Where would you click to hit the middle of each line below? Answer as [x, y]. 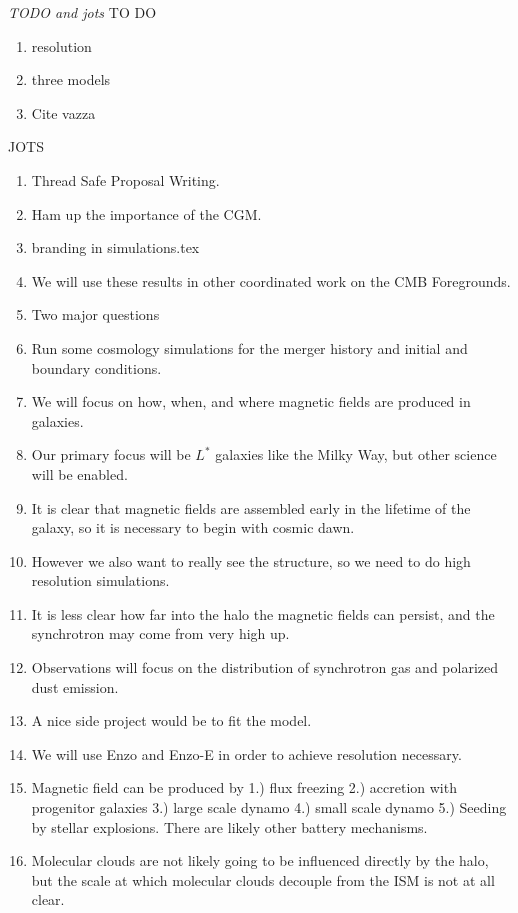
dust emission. [75, 686]
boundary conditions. [96, 367]
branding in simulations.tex [115, 247]
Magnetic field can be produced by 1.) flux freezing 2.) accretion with [244, 787]
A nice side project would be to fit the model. [171, 720]
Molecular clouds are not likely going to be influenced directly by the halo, [260, 860]
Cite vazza [63, 112]
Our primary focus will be [111, 454]
